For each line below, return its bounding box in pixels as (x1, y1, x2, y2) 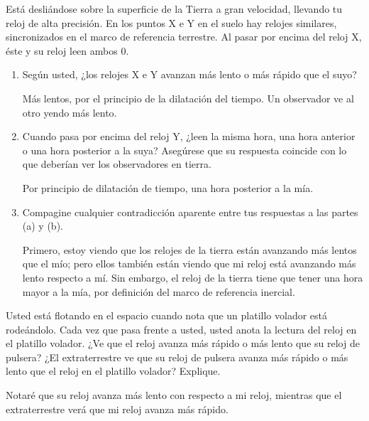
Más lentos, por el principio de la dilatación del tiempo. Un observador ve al (22, 90, 354, 105)
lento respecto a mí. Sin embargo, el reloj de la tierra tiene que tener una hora (22, 270, 363, 284)
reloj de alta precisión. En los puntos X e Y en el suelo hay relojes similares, (6, 15, 337, 30)
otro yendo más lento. (22, 105, 117, 119)
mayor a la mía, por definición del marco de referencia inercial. (22, 284, 295, 299)
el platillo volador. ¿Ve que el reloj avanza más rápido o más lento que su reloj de (6, 336, 360, 351)
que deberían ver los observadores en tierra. (22, 156, 211, 171)
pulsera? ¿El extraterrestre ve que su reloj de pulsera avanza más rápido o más (6, 349, 348, 364)
